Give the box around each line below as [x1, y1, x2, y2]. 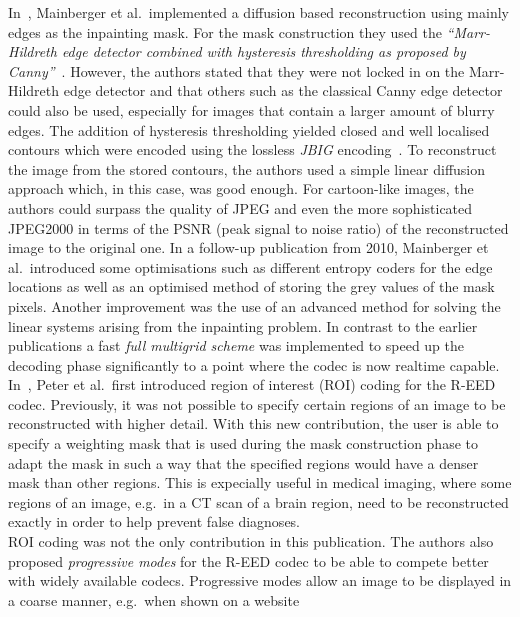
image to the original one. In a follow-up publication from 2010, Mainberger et [8, 237, 489, 258]
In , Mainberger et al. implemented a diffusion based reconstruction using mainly [8, 2, 509, 22]
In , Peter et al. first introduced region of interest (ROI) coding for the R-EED [8, 374, 496, 395]
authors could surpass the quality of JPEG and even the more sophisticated [8, 197, 473, 218]
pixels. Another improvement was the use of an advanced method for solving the [8, 295, 501, 316]
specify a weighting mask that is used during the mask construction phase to [8, 433, 478, 454]
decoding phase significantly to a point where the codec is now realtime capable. [8, 354, 500, 375]
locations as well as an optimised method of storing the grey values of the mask [8, 276, 495, 297]
